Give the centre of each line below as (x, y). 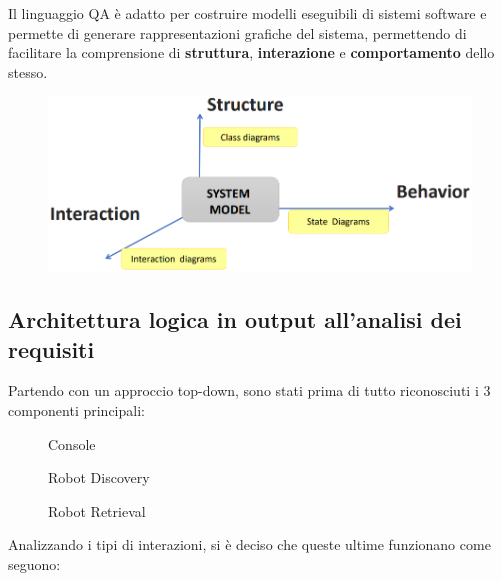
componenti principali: (76, 410)
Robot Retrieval (97, 510)
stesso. (28, 71)
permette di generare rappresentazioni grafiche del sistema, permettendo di (237, 32)
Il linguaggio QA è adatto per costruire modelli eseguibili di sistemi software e (247, 13)
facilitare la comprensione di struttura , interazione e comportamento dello (251, 52)
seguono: (34, 564)
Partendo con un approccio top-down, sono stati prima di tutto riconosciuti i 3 (249, 390)
